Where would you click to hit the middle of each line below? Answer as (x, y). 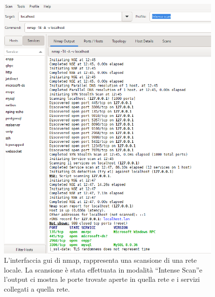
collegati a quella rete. (37, 288)
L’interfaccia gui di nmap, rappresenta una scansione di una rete (100, 260)
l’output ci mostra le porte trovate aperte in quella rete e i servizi (102, 279)
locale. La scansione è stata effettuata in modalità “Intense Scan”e (103, 269)
